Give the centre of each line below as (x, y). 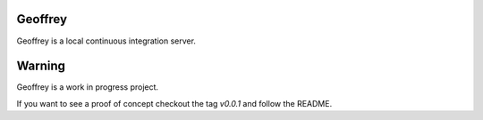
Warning (41, 66)
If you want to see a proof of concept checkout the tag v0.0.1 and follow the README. (174, 103)
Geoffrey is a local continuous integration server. (106, 41)
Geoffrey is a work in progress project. (88, 87)
